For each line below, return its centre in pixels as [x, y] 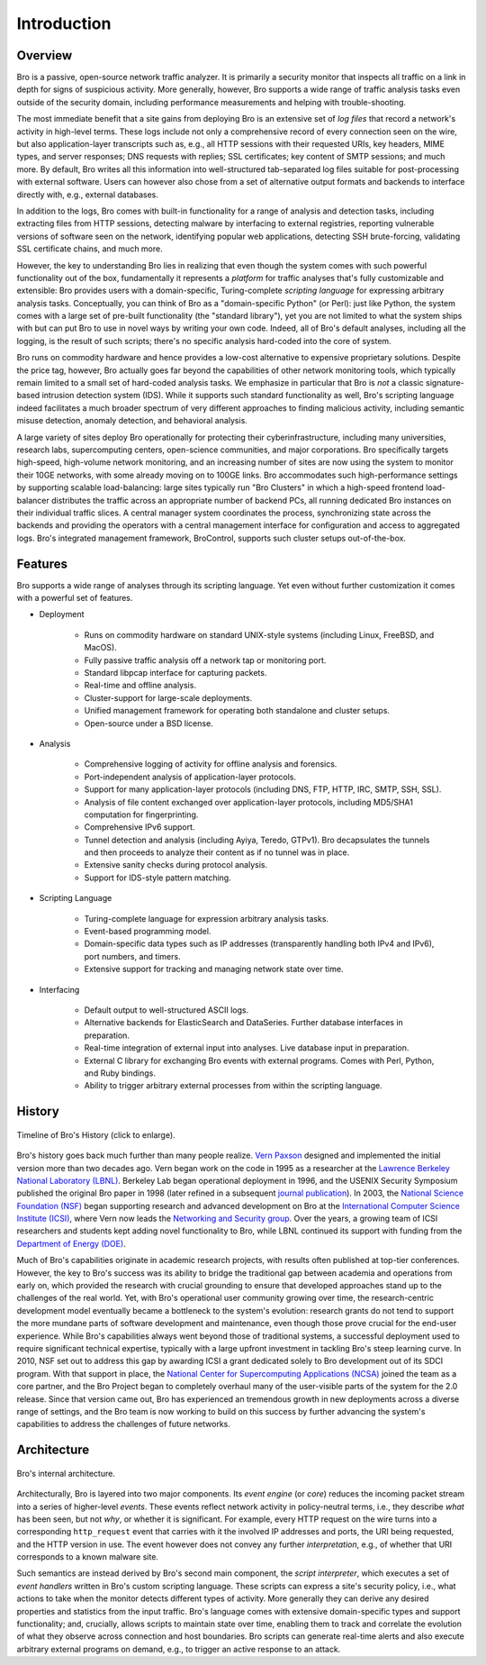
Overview [45, 55]
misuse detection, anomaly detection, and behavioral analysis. [132, 421]
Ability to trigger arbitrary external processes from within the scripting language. [233, 1086]
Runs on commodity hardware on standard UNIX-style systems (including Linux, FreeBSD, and [259, 634]
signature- [445, 383]
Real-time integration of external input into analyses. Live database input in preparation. [247, 1048]
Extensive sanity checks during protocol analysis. [176, 865]
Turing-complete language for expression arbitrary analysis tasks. [206, 918]
